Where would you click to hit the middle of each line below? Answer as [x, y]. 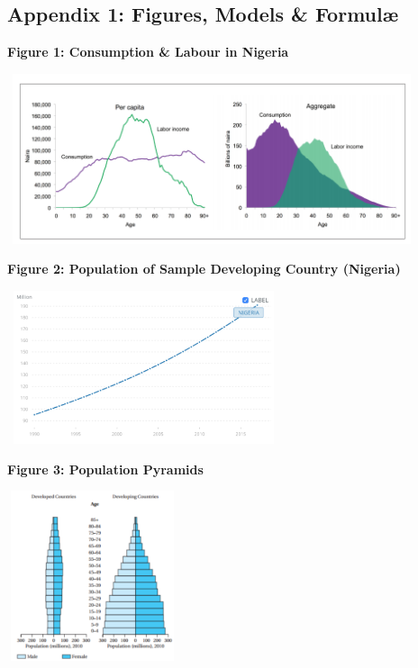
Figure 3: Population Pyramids [105, 469]
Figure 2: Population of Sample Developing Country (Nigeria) [204, 269]
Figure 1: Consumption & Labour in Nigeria [148, 52]
